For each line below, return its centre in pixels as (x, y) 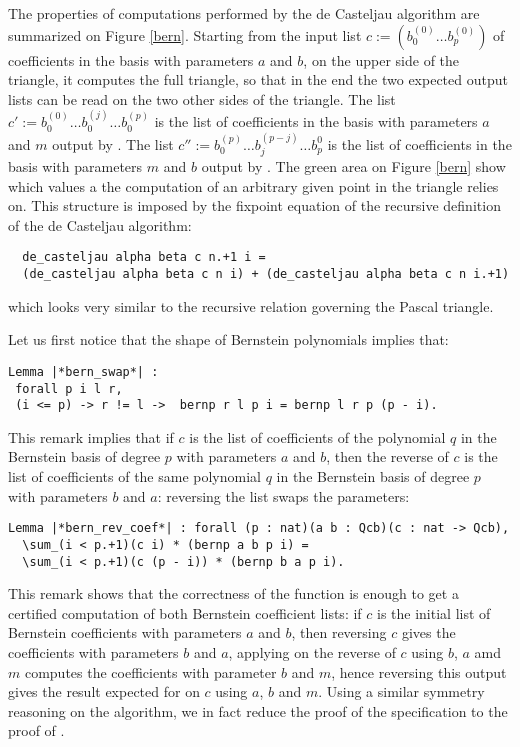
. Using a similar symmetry (401, 691)
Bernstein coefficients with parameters (125, 632)
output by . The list (113, 143)
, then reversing (339, 632)
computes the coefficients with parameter (150, 671)
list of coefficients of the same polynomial (134, 476)
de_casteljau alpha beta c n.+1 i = (144, 257)
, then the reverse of (387, 456)
